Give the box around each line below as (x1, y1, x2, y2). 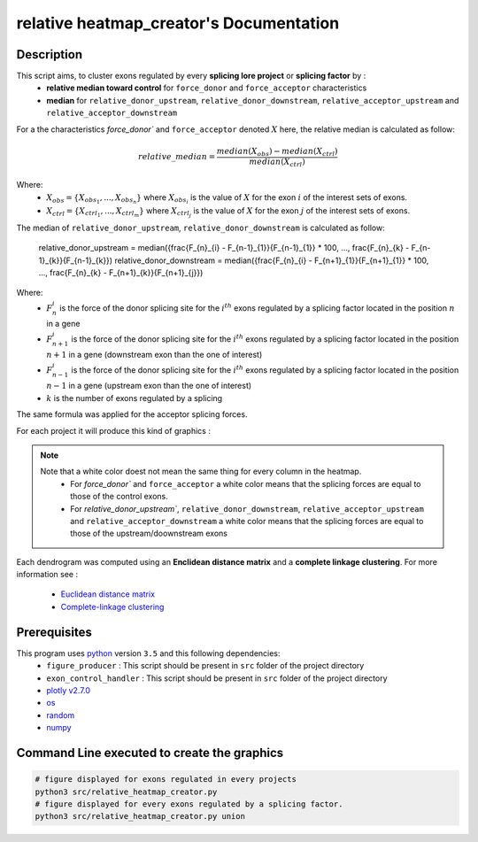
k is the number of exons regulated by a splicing (46, 392, 223, 403)
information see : (16, 569, 79, 580)
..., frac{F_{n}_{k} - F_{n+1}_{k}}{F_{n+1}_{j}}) (38, 267, 204, 278)
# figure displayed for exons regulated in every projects (35, 775, 297, 784)
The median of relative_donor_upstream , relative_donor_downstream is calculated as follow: (16, 222, 385, 233)
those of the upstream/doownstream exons (70, 528, 227, 539)
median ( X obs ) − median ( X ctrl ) (216, 146, 338, 158)
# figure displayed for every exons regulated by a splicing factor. (35, 799, 343, 809)
